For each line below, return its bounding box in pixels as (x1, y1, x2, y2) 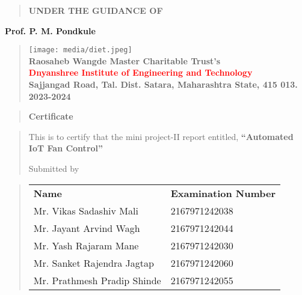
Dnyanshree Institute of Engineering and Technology (28, 66, 253, 79)
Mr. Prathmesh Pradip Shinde (33, 273, 161, 287)
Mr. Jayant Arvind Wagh (33, 220, 140, 235)
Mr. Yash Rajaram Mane (33, 238, 139, 252)
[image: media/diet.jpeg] (28, 46, 132, 55)
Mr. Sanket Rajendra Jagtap (33, 255, 154, 270)
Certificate (28, 110, 73, 123)
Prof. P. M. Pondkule (5, 24, 96, 37)
